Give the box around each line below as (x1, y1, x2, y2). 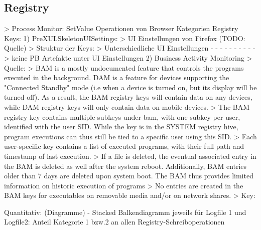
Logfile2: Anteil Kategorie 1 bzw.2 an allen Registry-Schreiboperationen (4, 216, 225, 227)
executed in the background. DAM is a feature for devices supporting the (4, 72, 229, 83)
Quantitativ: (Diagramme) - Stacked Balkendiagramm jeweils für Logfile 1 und (4, 206, 246, 217)
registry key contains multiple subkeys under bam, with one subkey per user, (4, 111, 240, 122)
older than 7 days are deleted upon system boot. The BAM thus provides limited (4, 170, 253, 181)
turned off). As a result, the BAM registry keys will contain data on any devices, (4, 92, 252, 102)
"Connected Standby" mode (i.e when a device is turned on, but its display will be (4, 82, 257, 92)
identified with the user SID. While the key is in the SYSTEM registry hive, (4, 121, 238, 132)
